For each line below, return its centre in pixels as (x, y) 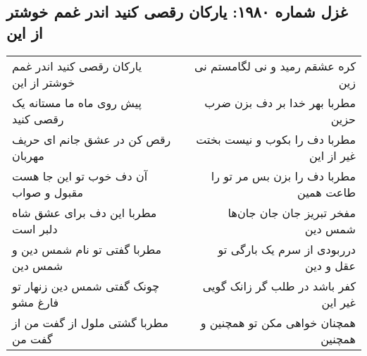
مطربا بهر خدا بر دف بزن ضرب (280, 102)
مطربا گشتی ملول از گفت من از (91, 322)
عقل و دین (330, 265)
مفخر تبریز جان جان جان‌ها (292, 212)
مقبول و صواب (48, 192)
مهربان (28, 155)
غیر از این (332, 155)
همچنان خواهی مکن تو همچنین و (278, 322)
